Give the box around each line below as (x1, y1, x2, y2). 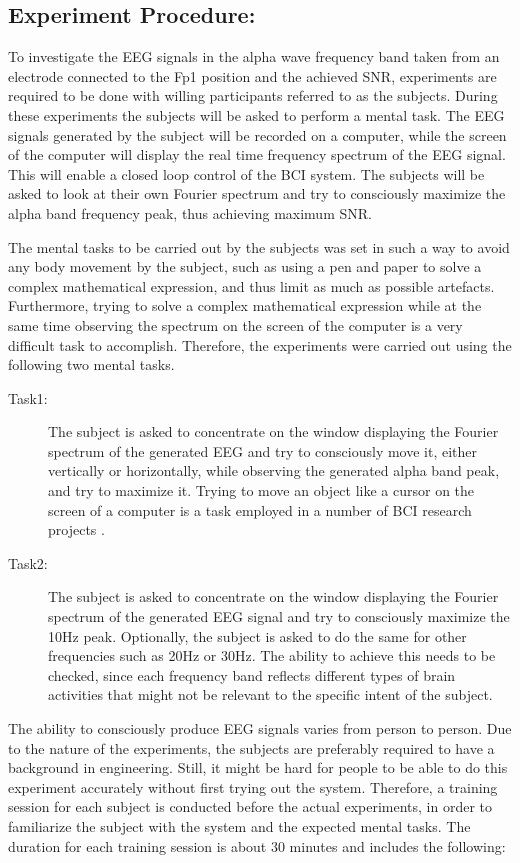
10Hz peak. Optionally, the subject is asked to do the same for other (48, 625, 467, 646)
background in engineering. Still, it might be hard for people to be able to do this (8, 757, 508, 778)
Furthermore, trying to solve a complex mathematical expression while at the (8, 295, 482, 316)
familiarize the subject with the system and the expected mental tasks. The (8, 815, 471, 836)
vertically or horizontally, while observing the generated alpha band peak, (48, 460, 500, 481)
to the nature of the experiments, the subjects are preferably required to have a (8, 737, 495, 758)
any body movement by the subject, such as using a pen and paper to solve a (8, 256, 482, 277)
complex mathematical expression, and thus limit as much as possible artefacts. (8, 275, 495, 296)
